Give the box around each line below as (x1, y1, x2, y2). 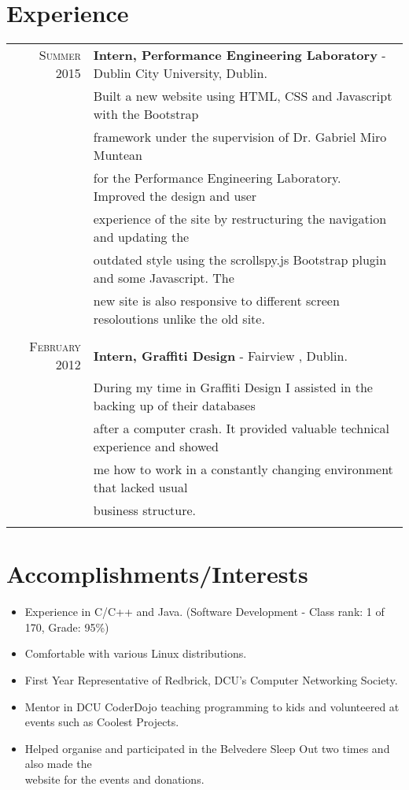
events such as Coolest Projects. (24, 714, 179, 730)
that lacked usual (93, 478, 188, 497)
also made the (24, 755, 92, 772)
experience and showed (93, 437, 219, 456)
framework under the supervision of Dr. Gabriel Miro (93, 128, 387, 147)
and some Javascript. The (93, 269, 234, 287)
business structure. (93, 501, 196, 520)
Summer (39, 46, 81, 65)
